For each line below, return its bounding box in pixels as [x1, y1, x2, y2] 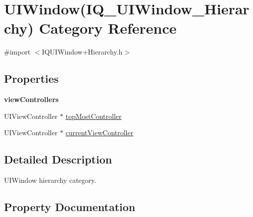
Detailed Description [4, 152, 112, 167]
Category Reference [39, 18, 177, 38]
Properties [4, 71, 59, 86]
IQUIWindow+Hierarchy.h [42, 47, 123, 57]
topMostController [65, 110, 122, 121]
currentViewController [65, 127, 134, 138]
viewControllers [4, 94, 59, 105]
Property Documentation [4, 199, 136, 215]
